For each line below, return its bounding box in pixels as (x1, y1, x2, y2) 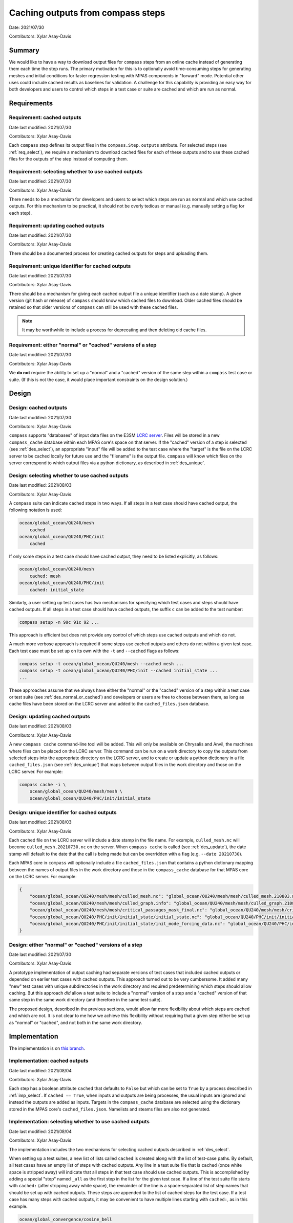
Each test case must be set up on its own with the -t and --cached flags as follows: (9, 648, 180, 654)
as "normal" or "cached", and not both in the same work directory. (9, 1019, 143, 1025)
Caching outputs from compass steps (9, 7, 166, 18)
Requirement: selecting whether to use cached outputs (9, 168, 143, 175)
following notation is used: (9, 507, 62, 513)
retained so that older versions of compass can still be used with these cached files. (9, 304, 178, 310)
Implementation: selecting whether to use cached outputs (9, 1118, 150, 1125)
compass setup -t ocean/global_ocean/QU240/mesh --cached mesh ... (19, 661, 185, 666)
